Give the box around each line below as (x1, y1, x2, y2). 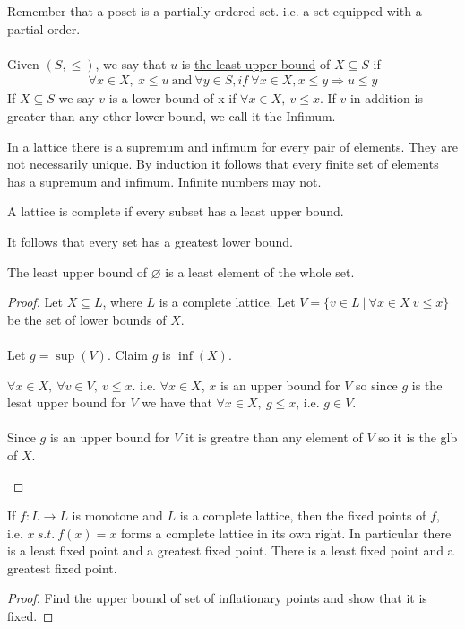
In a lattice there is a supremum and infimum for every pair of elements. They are (7, 136, 458, 155)
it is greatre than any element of (185, 428, 363, 447)
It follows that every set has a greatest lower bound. (7, 232, 293, 250)
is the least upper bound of (181, 54, 331, 73)
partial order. (7, 19, 81, 38)
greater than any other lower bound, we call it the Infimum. (7, 107, 336, 125)
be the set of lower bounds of (7, 310, 167, 328)
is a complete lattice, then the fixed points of (179, 506, 426, 525)
